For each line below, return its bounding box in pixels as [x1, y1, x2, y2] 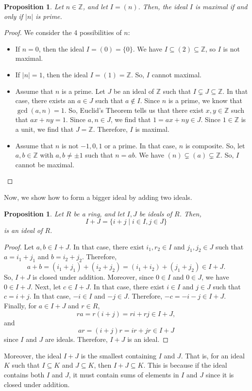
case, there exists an [15, 95, 75, 106]
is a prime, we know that [168, 95, 243, 106]
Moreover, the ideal [4, 350, 62, 360]
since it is [205, 370, 234, 380]
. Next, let [31, 281, 61, 291]
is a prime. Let [62, 86, 105, 96]
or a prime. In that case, [104, 140, 177, 150]
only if [4, 11, 23, 21]
